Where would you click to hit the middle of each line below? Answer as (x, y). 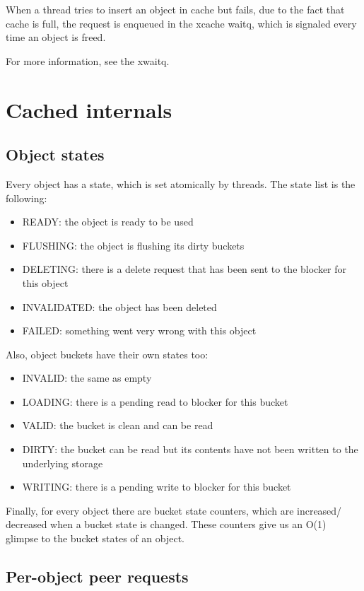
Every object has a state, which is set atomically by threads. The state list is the (181, 183)
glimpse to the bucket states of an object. (95, 538)
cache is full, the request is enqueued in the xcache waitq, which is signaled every (181, 23)
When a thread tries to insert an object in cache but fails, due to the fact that (175, 9)
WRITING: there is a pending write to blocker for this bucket (157, 487)
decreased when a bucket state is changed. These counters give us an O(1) (166, 524)
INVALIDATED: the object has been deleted (119, 306)
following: (27, 198)
